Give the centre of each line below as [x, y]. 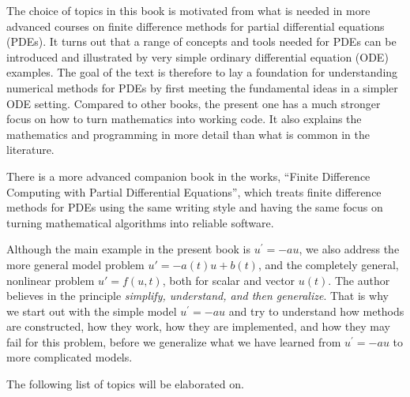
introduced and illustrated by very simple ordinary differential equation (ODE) [197, 56]
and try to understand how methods [316, 311]
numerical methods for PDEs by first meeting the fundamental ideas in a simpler [202, 87]
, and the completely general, [328, 264]
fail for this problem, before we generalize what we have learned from [174, 341]
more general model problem [75, 264]
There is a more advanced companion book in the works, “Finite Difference [188, 176]
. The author [359, 280]
